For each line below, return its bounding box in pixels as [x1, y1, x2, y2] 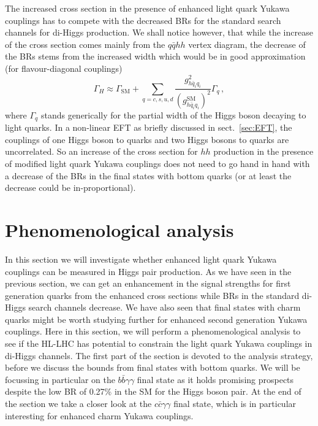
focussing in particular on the [5, 373, 115, 385]
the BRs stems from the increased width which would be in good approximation [5, 50, 306, 63]
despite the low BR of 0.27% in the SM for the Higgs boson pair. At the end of [5, 385, 301, 398]
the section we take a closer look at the [5, 397, 152, 410]
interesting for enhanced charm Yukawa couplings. [5, 409, 194, 422]
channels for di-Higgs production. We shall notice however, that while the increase [5, 26, 313, 39]
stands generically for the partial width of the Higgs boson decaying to [40, 108, 306, 121]
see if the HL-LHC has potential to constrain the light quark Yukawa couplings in [5, 337, 312, 350]
